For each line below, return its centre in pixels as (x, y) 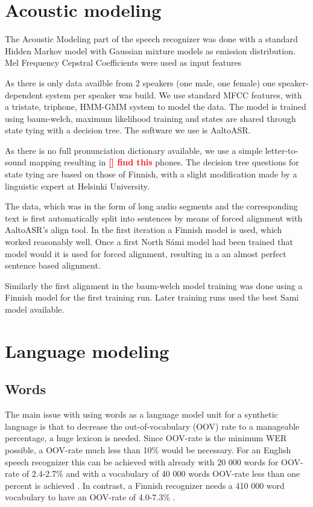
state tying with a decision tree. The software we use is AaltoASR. (128, 130)
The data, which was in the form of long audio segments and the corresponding (151, 206)
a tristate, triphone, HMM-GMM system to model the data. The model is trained (156, 107)
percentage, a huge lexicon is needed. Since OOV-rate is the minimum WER (146, 438)
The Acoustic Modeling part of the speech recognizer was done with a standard (151, 39)
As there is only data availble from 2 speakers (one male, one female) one (140, 82)
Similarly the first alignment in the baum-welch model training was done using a (154, 285)
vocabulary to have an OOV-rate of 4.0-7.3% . (90, 497)
